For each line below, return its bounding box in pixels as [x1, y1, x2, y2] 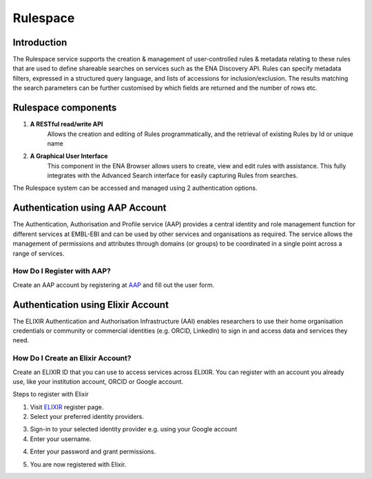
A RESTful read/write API [30, 120, 103, 128]
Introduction [12, 37, 68, 48]
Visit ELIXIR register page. [30, 402, 104, 411]
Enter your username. [30, 435, 92, 443]
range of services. [12, 249, 65, 257]
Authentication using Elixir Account [12, 299, 169, 311]
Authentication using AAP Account [12, 202, 167, 214]
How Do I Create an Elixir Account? [12, 353, 132, 363]
